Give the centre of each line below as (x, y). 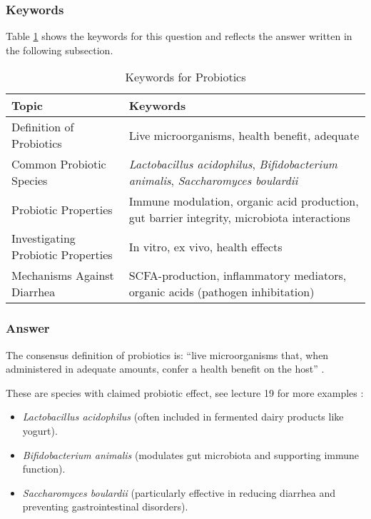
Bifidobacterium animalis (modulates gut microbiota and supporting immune (191, 454)
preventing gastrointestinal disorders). (105, 507)
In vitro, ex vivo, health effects (205, 246)
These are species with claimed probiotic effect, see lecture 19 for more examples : (185, 392)
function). (44, 469)
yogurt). (40, 430)
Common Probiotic (59, 164)
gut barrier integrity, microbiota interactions (239, 218)
